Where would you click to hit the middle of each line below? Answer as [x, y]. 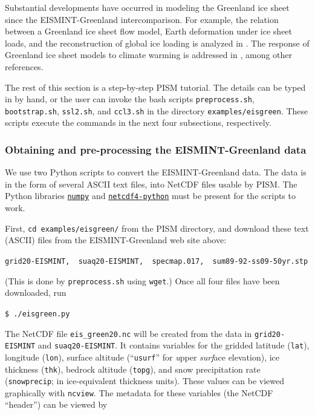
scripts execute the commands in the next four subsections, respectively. [138, 123]
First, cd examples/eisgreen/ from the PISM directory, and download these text [157, 228]
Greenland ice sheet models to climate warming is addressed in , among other [149, 55]
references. [24, 66]
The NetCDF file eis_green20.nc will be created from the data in [128, 333]
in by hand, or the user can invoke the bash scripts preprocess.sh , [130, 99]
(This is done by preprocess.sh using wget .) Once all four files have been [142, 280]
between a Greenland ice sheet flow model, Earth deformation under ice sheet [149, 31]
